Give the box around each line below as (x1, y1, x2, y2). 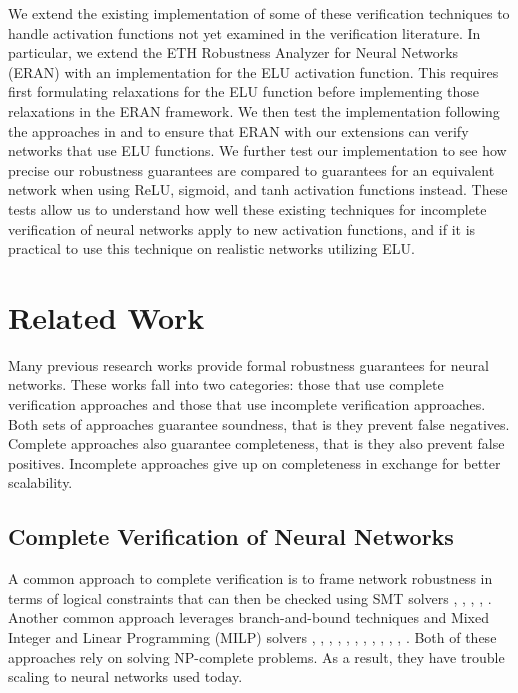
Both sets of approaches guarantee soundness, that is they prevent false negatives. (8, 413, 510, 434)
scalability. (8, 472, 73, 493)
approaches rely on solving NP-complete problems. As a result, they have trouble (8, 646, 505, 667)
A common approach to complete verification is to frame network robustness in (8, 568, 493, 589)
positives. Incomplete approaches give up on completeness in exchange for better (8, 452, 501, 473)
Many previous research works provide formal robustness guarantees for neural (8, 354, 489, 375)
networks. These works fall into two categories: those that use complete (8, 374, 444, 395)
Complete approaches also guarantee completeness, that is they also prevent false (8, 433, 505, 454)
